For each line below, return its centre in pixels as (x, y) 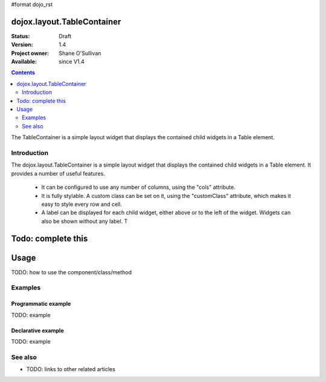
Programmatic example (41, 304)
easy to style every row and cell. (81, 204)
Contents (23, 73)
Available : (24, 62)
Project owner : (30, 53)
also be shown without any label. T (85, 221)
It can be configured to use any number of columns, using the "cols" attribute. (138, 187)
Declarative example (37, 331)
